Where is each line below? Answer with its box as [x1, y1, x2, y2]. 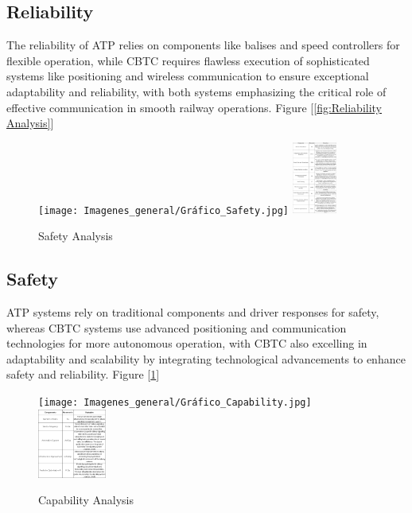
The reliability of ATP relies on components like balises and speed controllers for [6, 37, 400, 53]
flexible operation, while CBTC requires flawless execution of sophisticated [6, 52, 370, 68]
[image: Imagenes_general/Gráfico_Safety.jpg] [38, 204, 289, 216]
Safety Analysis [38, 227, 113, 244]
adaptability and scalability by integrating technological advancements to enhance [6, 350, 406, 367]
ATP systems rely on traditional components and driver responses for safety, [6, 303, 379, 320]
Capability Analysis [38, 492, 134, 508]
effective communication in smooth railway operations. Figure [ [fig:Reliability [6, 99, 383, 115]
